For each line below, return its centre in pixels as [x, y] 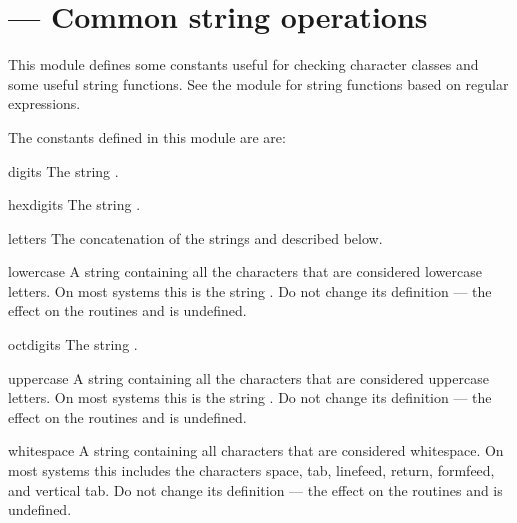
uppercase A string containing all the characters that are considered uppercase [248, 377]
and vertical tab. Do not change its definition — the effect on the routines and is [255, 489]
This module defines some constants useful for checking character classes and [243, 64]
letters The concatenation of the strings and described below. [195, 237]
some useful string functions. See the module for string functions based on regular [258, 83]
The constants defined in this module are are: [147, 136]
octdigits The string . [73, 344]
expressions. [44, 103]
